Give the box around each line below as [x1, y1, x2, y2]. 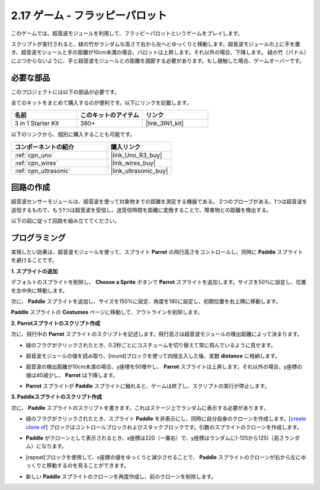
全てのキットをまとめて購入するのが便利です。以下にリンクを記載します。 [11, 99, 192, 106]
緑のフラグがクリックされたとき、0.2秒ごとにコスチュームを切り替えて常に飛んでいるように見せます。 [25, 342, 276, 349]
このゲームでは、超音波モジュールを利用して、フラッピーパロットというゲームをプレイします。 [11, 30, 243, 37]
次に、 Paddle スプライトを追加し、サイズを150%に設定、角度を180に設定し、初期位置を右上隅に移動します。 [11, 298, 281, 305]
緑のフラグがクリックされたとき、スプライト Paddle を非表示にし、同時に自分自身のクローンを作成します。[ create [25, 415, 306, 422]
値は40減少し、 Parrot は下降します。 [25, 371, 119, 378]
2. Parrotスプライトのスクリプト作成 [11, 320, 101, 327]
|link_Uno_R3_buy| [110, 151, 162, 159]
